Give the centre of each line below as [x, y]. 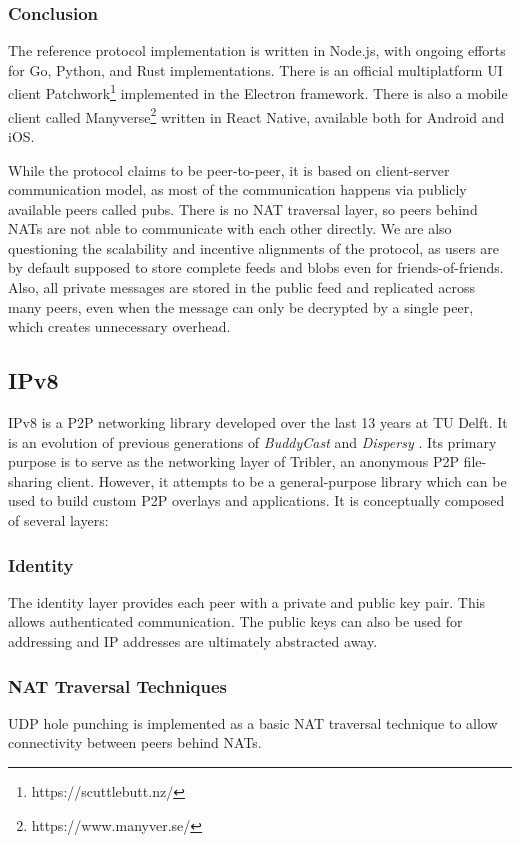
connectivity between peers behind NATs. [135, 742]
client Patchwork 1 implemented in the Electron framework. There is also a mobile [258, 92]
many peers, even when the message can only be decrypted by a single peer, [241, 306]
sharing [30, 480]
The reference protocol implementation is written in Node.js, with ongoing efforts [257, 50]
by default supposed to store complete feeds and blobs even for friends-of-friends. [256, 267]
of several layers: [58, 520]
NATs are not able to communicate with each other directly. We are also [230, 228]
